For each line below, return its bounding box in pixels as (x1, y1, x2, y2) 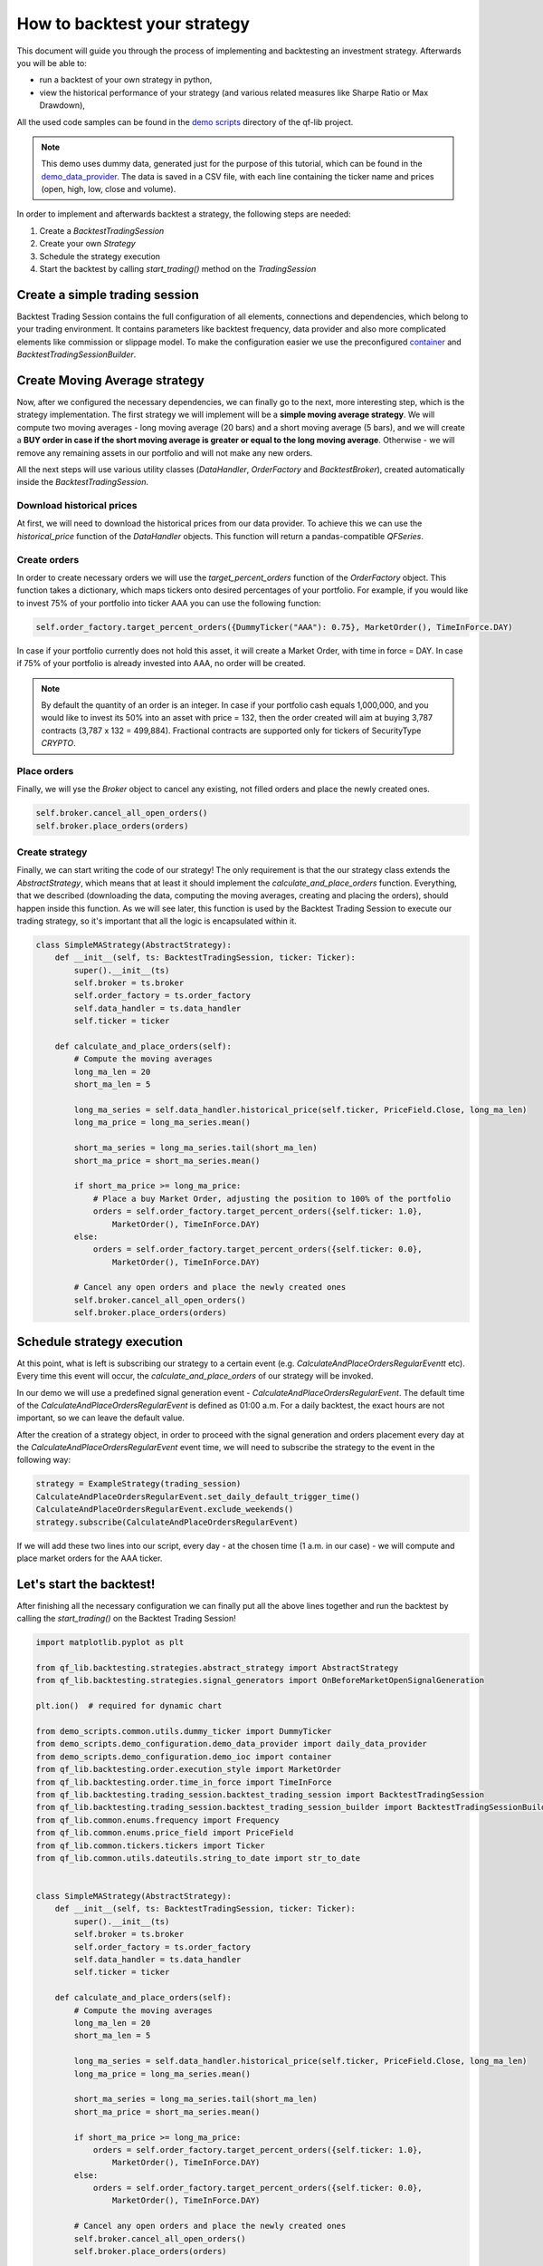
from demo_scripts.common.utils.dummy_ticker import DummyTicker (35, 1727, 332, 1737)
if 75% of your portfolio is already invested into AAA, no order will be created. (16, 658, 307, 669)
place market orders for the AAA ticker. (16, 1553, 163, 1564)
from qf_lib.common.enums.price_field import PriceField (35, 1827, 294, 1838)
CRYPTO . (41, 738, 76, 749)
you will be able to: (16, 57, 88, 68)
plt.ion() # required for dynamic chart (35, 1700, 223, 1711)
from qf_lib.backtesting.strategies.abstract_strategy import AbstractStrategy (35, 1663, 399, 1673)
